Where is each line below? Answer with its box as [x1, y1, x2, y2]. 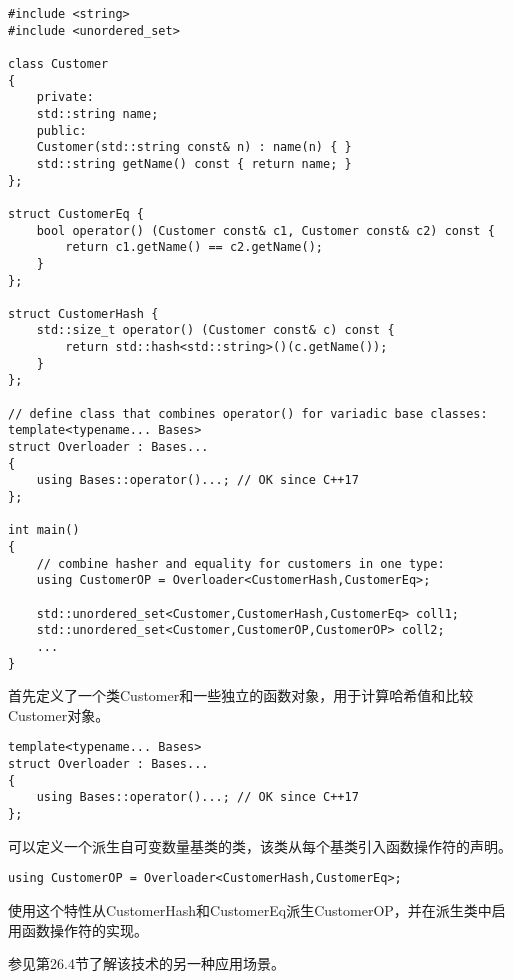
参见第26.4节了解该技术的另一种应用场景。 [8, 953, 285, 974]
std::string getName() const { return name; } [36, 156, 352, 171]
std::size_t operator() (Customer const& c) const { [36, 323, 395, 338]
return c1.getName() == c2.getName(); [65, 240, 323, 255]
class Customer [8, 56, 109, 71]
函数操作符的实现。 [21, 919, 148, 940]
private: [36, 90, 94, 105]
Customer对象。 [8, 704, 110, 725]
